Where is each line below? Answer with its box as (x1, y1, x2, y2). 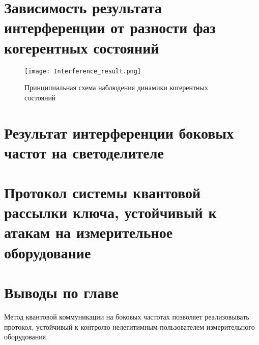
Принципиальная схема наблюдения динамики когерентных (24, 82, 208, 93)
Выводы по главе (4, 282, 119, 303)
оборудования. (4, 331, 48, 342)
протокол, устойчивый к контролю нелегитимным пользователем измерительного (4, 321, 255, 332)
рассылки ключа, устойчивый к (4, 202, 217, 223)
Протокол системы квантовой (4, 182, 201, 203)
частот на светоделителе (4, 142, 164, 163)
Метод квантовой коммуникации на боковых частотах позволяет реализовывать (4, 311, 249, 322)
